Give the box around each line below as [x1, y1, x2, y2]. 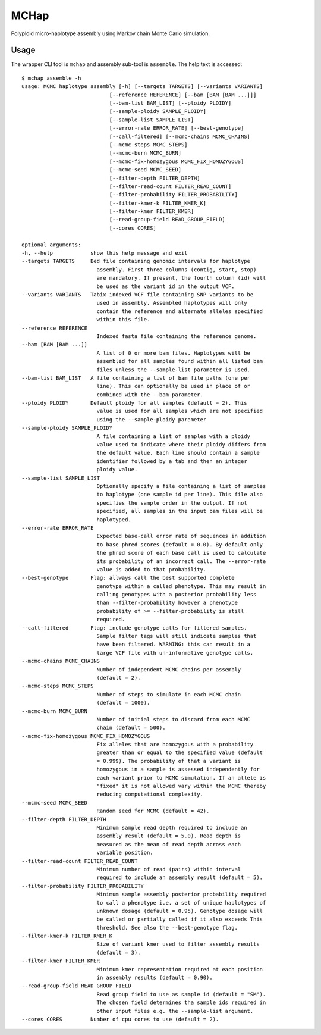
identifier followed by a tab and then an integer [96, 458, 247, 464]
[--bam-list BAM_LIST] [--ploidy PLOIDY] [109, 100, 232, 107]
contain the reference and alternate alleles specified [96, 308, 263, 315]
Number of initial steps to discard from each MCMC [96, 716, 251, 723]
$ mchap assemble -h [21, 74, 81, 82]
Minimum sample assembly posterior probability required [96, 891, 266, 898]
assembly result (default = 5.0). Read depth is [96, 833, 241, 839]
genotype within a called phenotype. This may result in [96, 583, 266, 589]
